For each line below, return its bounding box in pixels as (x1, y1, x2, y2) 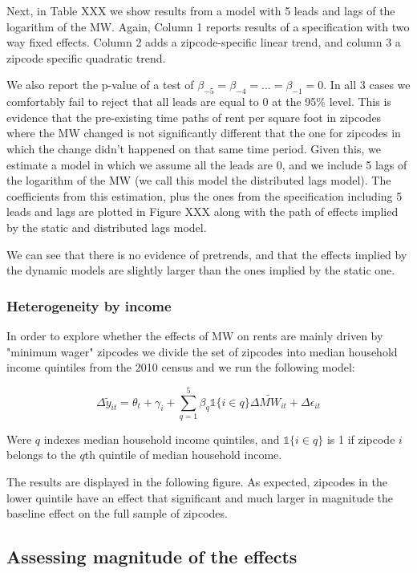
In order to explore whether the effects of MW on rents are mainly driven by (6, 327, 383, 343)
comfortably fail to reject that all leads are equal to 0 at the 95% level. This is (6, 93, 391, 110)
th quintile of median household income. (84, 446, 282, 463)
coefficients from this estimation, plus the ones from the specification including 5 (6, 187, 403, 204)
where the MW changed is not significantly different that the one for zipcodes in (6, 124, 401, 141)
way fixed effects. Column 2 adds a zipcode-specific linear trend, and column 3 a (6, 34, 401, 51)
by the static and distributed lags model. (6, 218, 207, 235)
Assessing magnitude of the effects (6, 544, 298, 569)
